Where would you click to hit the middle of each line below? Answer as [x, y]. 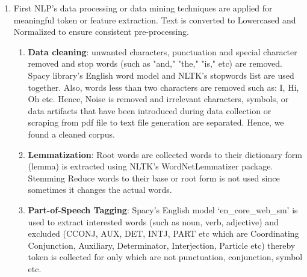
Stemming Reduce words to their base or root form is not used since [154, 178]
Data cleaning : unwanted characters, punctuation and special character [163, 51]
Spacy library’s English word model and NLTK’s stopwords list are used [161, 75]
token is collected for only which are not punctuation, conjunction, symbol [165, 257]
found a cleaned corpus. [72, 134]
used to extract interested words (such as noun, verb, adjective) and [153, 221]
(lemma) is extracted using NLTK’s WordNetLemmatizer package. [150, 166]
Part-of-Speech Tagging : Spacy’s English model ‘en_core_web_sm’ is [163, 209]
